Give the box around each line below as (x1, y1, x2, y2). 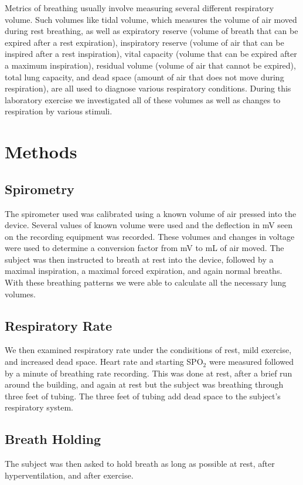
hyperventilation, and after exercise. (5, 469, 134, 481)
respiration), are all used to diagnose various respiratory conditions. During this (5, 82, 291, 94)
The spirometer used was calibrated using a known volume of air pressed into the (5, 207, 297, 219)
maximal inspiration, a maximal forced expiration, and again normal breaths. (5, 264, 282, 277)
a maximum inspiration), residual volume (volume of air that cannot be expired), (5, 59, 296, 71)
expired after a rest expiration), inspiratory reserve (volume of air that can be (5, 36, 284, 48)
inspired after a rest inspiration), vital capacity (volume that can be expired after (5, 48, 297, 60)
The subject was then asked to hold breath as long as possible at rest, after (5, 457, 275, 470)
